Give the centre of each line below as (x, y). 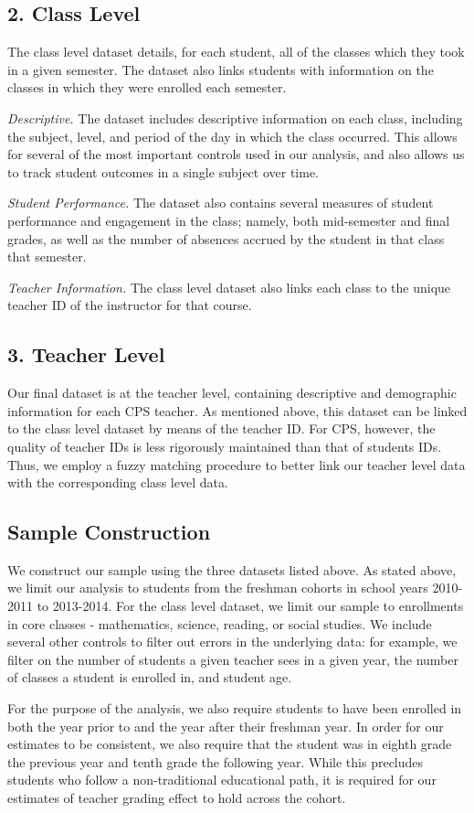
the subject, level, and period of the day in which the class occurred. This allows (232, 136)
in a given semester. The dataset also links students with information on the (221, 69)
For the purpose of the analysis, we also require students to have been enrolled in (235, 708)
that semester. (47, 257)
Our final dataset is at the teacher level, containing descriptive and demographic (232, 393)
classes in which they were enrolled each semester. (147, 87)
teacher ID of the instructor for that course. (130, 305)
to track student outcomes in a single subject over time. (163, 171)
